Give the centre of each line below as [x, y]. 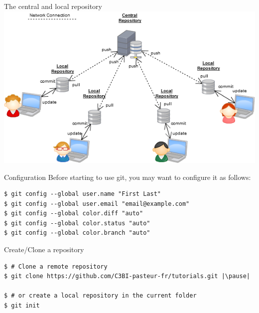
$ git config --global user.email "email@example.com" [97, 204]
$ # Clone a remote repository [56, 266]
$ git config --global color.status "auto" [77, 223]
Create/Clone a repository [44, 249]
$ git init [22, 306]
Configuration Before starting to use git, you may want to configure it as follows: [128, 177]
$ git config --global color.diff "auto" [74, 214]
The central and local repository [53, 6]
